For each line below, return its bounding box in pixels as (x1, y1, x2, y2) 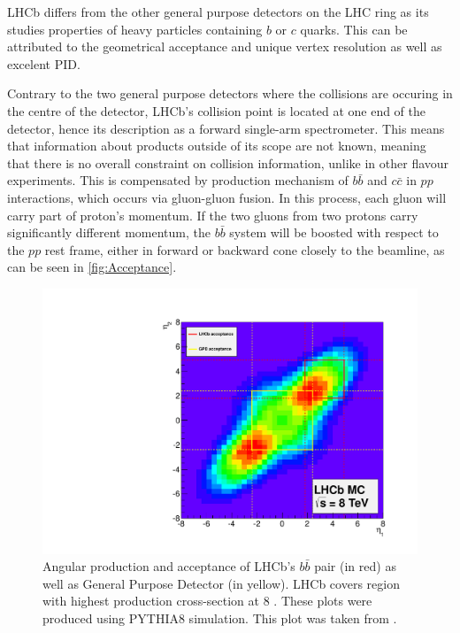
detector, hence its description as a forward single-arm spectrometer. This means (7, 119, 445, 137)
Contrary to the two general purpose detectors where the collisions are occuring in (7, 84, 453, 103)
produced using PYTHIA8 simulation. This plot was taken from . (42, 608, 397, 627)
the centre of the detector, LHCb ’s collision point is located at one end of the (7, 101, 425, 120)
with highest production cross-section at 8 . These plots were (42, 591, 372, 610)
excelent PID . (7, 54, 80, 73)
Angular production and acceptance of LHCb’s (42, 557, 295, 575)
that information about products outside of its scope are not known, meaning (7, 136, 426, 155)
